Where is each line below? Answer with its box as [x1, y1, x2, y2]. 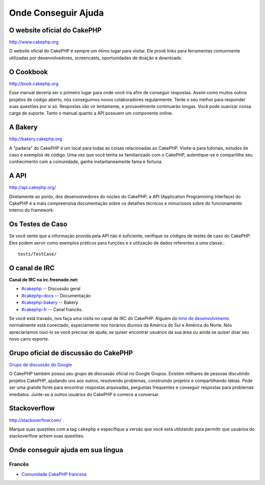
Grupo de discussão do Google [9, 362, 72, 368]
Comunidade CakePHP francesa [21, 471, 87, 477]
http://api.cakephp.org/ [9, 185, 56, 190]
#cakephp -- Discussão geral [21, 286, 80, 292]
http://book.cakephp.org [9, 81, 59, 86]
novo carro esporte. [9, 336, 49, 342]
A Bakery [9, 123, 38, 132]
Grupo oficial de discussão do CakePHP [9, 349, 133, 357]
